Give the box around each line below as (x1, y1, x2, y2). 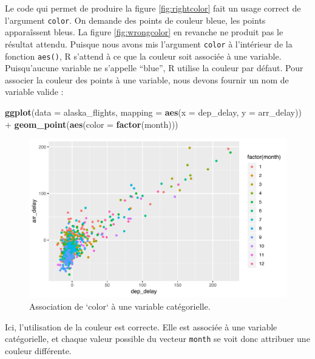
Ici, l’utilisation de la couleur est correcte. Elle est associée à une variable (5, 320, 277, 333)
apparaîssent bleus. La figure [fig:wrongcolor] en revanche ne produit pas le (5, 26, 283, 38)
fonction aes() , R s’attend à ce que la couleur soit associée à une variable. (5, 49, 282, 62)
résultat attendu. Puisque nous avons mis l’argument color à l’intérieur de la (5, 37, 293, 50)
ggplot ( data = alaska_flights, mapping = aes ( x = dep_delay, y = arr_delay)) (5, 105, 302, 118)
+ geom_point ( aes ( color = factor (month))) (5, 117, 178, 130)
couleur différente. (5, 344, 72, 357)
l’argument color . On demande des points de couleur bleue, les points (5, 13, 266, 26)
